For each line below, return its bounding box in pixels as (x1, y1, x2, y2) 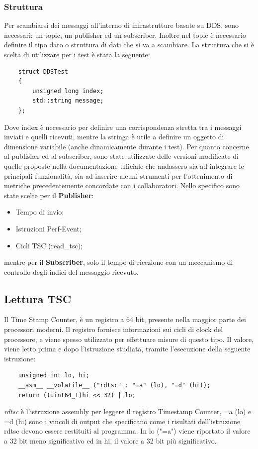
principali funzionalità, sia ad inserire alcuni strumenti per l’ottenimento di (4, 170, 233, 181)
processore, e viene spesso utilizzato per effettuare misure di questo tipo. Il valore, (4, 334, 254, 344)
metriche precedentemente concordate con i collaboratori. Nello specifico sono (4, 180, 240, 191)
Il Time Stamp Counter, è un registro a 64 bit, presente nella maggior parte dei (4, 314, 246, 325)
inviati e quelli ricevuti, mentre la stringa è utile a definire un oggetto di (4, 131, 224, 142)
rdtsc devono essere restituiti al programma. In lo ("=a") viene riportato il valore (4, 426, 251, 436)
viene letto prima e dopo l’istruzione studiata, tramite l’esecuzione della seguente (4, 343, 251, 354)
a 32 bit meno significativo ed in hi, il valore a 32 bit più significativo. (4, 436, 217, 446)
